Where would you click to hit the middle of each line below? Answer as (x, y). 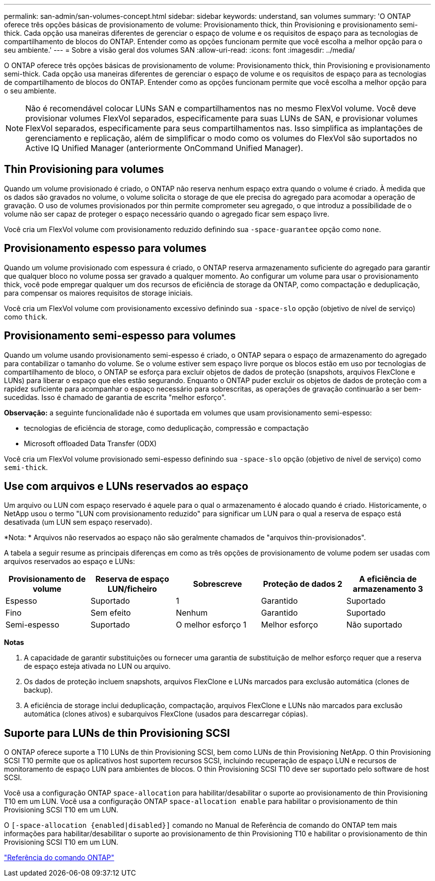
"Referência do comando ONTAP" (59, 858)
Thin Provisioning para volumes (84, 169)
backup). (38, 690)
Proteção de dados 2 (303, 584)
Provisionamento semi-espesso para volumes (120, 336)
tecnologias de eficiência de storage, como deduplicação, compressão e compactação (166, 428)
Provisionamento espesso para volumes (105, 248)
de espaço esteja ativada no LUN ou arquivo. (97, 666)
